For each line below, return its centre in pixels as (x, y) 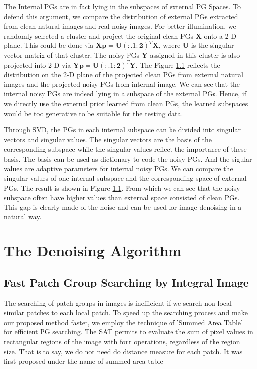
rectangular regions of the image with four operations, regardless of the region (122, 342)
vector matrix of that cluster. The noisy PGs (72, 55)
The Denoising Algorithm (93, 251)
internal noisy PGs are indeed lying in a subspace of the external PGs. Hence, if (125, 94)
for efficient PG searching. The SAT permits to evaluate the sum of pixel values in (128, 332)
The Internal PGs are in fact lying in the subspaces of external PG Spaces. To (123, 6)
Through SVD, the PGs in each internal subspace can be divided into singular (122, 130)
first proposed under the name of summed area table (84, 361)
